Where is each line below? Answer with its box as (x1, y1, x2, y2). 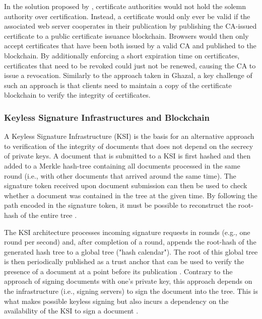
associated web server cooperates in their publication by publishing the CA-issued (4, 21, 257, 31)
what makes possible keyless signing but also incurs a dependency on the (4, 295, 229, 306)
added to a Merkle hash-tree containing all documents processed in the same (4, 160, 240, 171)
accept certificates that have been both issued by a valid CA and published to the (4, 40, 256, 51)
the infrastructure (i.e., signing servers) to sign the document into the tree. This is (4, 286, 258, 296)
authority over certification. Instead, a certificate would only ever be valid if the (4, 11, 250, 21)
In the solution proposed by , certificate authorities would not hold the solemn (4, 1, 246, 11)
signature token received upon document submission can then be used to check (4, 180, 247, 191)
